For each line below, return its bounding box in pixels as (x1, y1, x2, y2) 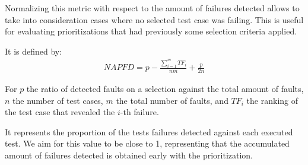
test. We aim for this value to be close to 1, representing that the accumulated (5, 137, 290, 150)
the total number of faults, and (116, 94, 228, 106)
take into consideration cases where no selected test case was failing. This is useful (5, 13, 304, 26)
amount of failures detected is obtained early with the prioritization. (5, 149, 253, 161)
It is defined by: (5, 45, 62, 57)
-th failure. (120, 106, 159, 118)
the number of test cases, (12, 94, 103, 106)
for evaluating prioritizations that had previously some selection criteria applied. (5, 25, 297, 37)
